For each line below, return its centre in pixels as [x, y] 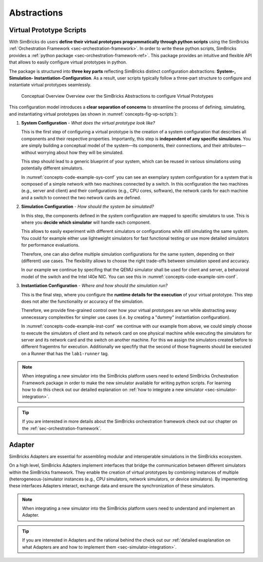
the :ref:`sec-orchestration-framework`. [62, 428]
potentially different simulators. [52, 168]
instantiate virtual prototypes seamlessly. [50, 85]
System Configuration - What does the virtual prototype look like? [88, 123]
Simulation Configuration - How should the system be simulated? [88, 207]
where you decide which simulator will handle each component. [86, 223]
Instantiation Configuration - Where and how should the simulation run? [94, 286]
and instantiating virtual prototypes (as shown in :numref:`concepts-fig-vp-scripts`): [93, 114]
